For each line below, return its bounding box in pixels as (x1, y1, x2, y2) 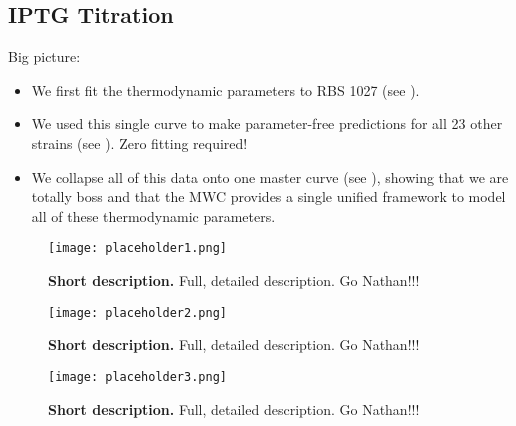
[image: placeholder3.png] (48, 369, 227, 384)
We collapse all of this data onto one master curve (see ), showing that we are (31, 166, 509, 187)
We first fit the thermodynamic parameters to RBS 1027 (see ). (31, 79, 420, 100)
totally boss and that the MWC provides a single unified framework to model (31, 186, 506, 207)
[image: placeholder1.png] (48, 241, 227, 256)
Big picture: (8, 46, 81, 67)
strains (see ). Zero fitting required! (31, 132, 248, 153)
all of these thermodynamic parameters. (31, 205, 276, 226)
